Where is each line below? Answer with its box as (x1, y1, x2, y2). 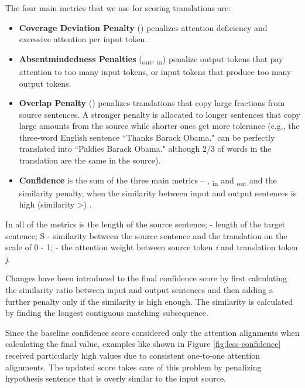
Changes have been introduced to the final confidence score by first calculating (5, 272, 287, 284)
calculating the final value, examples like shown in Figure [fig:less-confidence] (5, 338, 281, 350)
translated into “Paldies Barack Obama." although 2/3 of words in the (19, 142, 272, 155)
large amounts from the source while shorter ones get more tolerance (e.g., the (19, 120, 300, 132)
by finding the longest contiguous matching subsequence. (5, 307, 208, 319)
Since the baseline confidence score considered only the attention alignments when (5, 326, 300, 338)
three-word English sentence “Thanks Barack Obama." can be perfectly (19, 131, 275, 143)
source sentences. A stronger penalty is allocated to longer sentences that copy (19, 108, 300, 120)
